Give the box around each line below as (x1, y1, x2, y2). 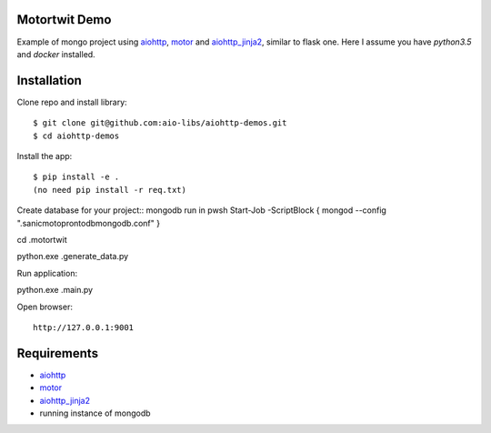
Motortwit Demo (16, 12, 112, 27)
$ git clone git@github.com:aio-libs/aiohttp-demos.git (33, 118, 287, 128)
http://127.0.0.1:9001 (33, 322, 135, 332)
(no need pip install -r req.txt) (33, 185, 186, 195)
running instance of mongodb (39, 408, 151, 418)
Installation (16, 73, 82, 88)
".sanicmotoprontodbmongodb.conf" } (16, 217, 161, 228)
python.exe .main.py (16, 285, 94, 296)
